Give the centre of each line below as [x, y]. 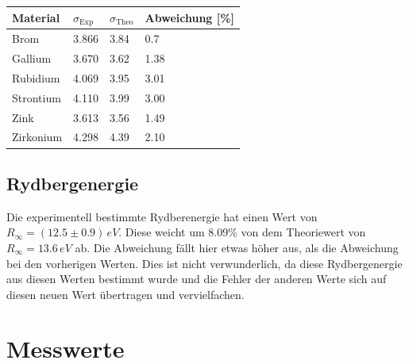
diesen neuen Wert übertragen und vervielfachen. [125, 294]
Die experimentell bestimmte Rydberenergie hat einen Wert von [162, 216]
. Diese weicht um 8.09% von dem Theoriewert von [242, 232]
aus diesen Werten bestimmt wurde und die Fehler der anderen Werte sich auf [197, 279]
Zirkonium [37, 137]
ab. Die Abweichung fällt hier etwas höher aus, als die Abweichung [237, 247]
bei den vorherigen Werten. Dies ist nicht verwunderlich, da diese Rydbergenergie [204, 263]
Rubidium [36, 77]
